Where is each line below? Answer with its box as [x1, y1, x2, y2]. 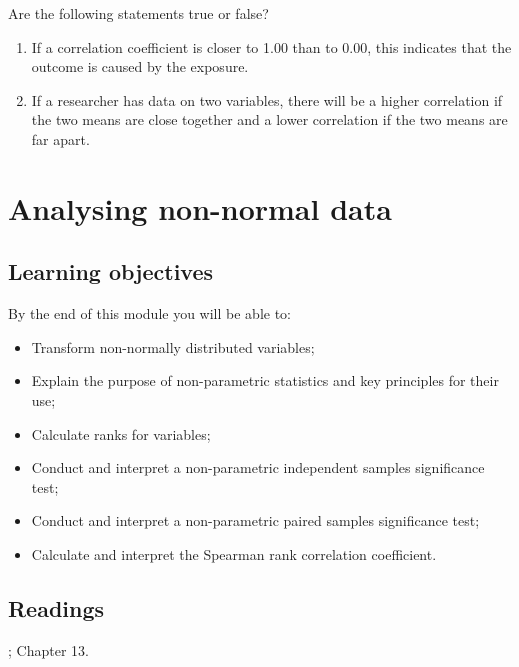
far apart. [31, 128, 90, 149]
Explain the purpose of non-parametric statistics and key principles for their [31, 370, 499, 391]
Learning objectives [8, 256, 214, 287]
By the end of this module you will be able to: [8, 303, 291, 324]
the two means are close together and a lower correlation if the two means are [31, 109, 508, 130]
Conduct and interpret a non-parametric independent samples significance [31, 457, 485, 478]
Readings [8, 592, 105, 623]
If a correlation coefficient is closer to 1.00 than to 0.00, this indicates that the [31, 36, 512, 57]
